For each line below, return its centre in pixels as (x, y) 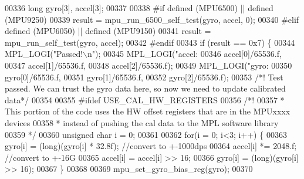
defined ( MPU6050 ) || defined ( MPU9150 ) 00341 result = (108, 31)
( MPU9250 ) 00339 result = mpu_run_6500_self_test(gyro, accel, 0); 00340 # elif (152, 19)
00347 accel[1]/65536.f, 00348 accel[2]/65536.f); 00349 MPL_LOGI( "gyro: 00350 (148, 65)
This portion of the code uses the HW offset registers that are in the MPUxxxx (148, 111)
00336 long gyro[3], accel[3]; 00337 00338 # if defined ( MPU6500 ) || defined (139, 8)
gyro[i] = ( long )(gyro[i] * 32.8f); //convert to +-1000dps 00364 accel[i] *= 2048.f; (151, 146)
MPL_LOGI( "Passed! (44, 54)
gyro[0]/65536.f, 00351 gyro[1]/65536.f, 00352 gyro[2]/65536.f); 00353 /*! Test (144, 77)
